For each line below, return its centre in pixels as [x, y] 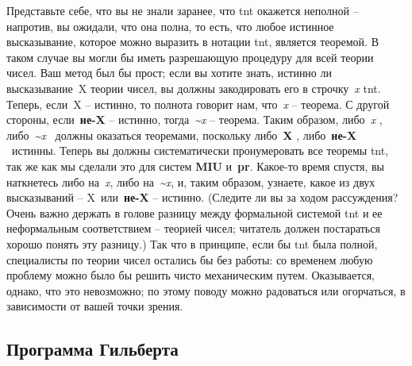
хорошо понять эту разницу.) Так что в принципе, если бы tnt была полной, [192, 243]
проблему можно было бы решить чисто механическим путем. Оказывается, [191, 275]
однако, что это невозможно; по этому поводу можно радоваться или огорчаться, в [206, 290]
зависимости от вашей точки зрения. [95, 306]
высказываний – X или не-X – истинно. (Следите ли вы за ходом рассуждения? [202, 197]
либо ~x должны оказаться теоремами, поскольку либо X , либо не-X [182, 135]
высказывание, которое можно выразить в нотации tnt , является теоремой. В [193, 42]
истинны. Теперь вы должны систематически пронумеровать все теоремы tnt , [200, 150]
